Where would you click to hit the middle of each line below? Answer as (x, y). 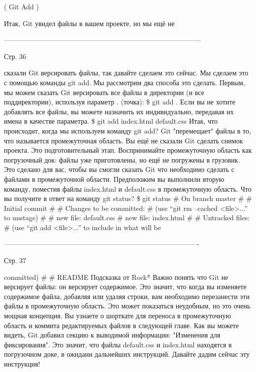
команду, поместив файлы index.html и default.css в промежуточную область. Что (128, 188)
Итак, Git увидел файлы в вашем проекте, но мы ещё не (89, 23)
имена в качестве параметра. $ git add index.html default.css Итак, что (111, 121)
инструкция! (22, 364)
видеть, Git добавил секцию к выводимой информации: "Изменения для (112, 335)
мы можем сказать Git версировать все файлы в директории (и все (104, 92)
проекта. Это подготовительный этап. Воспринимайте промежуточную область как (128, 150)
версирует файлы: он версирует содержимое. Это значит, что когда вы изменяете (125, 287)
